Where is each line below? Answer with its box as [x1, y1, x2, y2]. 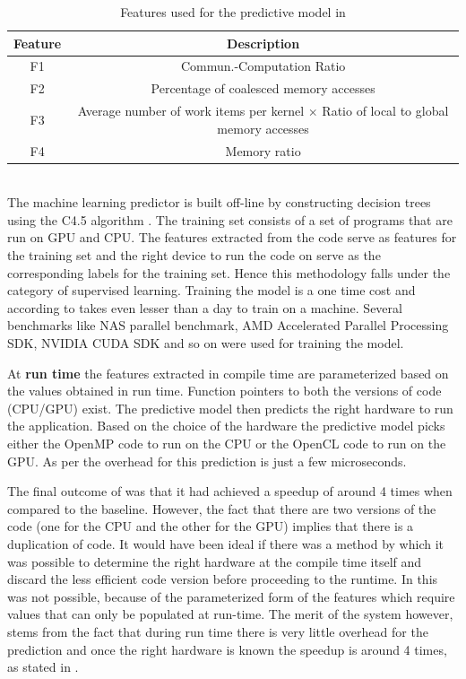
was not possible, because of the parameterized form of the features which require [7, 587, 455, 605]
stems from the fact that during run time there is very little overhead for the [7, 622, 428, 640]
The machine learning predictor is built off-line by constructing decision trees [7, 193, 431, 212]
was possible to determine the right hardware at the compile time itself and [7, 552, 422, 570]
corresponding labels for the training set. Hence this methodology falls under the [7, 263, 451, 282]
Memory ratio [225, 141, 301, 160]
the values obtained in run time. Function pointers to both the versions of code [7, 381, 442, 400]
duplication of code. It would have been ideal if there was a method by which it [7, 534, 444, 553]
